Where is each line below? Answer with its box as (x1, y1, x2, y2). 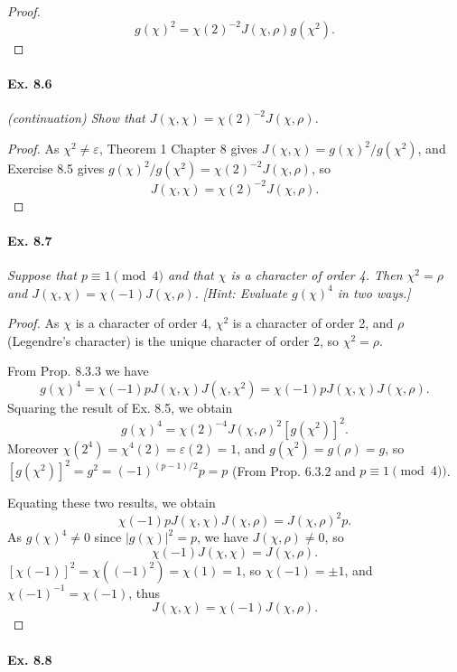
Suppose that (7, 265, 77, 284)
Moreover (7, 438, 59, 457)
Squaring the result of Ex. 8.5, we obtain (7, 398, 233, 417)
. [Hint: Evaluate (194, 283, 288, 302)
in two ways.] (337, 283, 411, 302)
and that (167, 265, 214, 284)
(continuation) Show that (7, 108, 145, 127)
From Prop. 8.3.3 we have (7, 361, 149, 380)
